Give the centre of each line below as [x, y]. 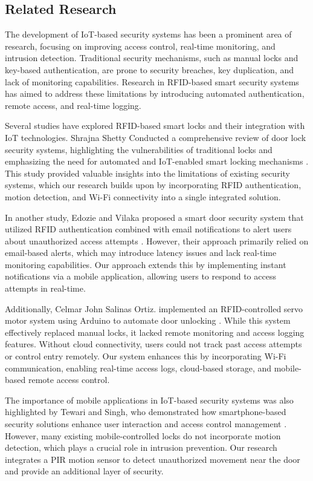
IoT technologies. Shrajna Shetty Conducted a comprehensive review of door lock [156, 137]
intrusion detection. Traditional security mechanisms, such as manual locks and [152, 58]
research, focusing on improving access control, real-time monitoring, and [140, 46]
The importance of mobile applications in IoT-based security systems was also [149, 400]
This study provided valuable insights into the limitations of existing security [147, 173]
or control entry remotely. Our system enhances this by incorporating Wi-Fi [146, 356]
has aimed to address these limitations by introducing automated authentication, [155, 93]
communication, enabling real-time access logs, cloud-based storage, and [138, 368]
